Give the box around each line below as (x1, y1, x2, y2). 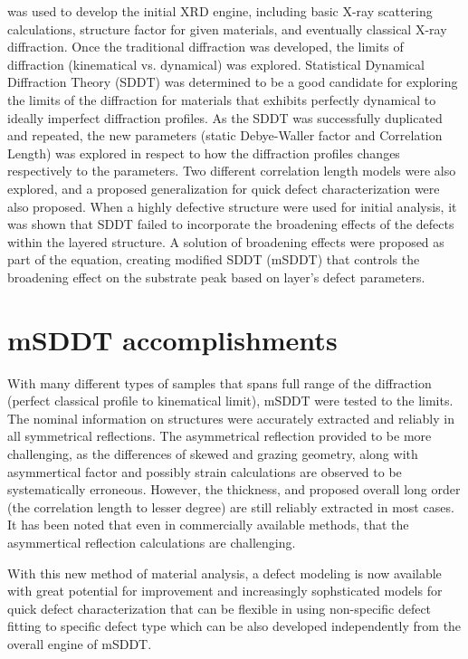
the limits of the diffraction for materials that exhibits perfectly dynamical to (7, 90, 436, 109)
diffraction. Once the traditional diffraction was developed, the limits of (7, 37, 404, 56)
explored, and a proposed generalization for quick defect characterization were (7, 178, 440, 197)
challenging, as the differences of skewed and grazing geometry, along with (7, 444, 418, 463)
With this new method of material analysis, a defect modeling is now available (7, 563, 442, 582)
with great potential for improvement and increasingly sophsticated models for (7, 581, 443, 600)
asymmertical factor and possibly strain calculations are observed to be (7, 462, 402, 481)
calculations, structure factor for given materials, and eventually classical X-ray (7, 19, 447, 38)
